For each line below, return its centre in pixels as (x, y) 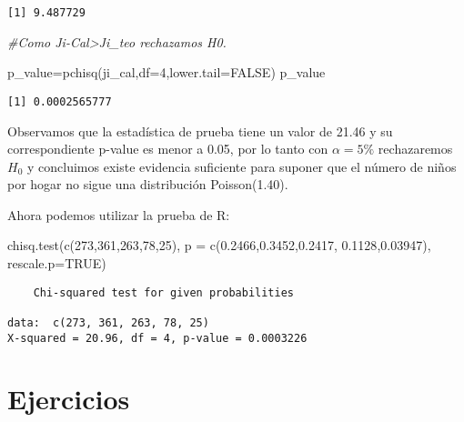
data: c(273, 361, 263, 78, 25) (108, 322)
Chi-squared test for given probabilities (163, 292)
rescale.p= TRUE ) (57, 263)
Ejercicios (69, 399)
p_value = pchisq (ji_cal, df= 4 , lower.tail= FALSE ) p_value (166, 72)
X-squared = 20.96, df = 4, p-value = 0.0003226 (157, 338)
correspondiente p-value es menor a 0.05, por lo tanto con (168, 149)
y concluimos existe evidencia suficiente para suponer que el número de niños (242, 166)
